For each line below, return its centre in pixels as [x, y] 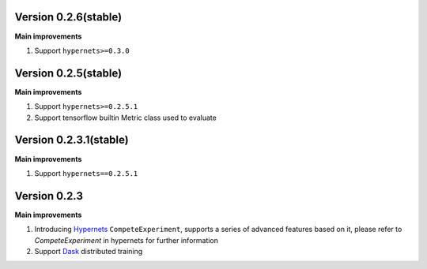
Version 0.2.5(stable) [68, 73]
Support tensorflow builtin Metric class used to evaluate [125, 118]
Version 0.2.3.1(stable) [72, 140]
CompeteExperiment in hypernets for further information [127, 240]
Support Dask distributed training [89, 251]
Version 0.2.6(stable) [68, 17]
